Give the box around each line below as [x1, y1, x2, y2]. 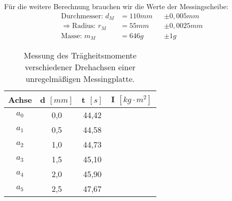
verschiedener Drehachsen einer [24, 61, 136, 73]
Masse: [61, 32, 82, 40]
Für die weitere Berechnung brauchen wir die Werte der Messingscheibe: [4, 1, 228, 11]
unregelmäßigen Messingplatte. [25, 73, 135, 85]
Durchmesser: [61, 12, 103, 20]
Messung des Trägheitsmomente [23, 49, 137, 62]
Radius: [72, 22, 96, 30]
